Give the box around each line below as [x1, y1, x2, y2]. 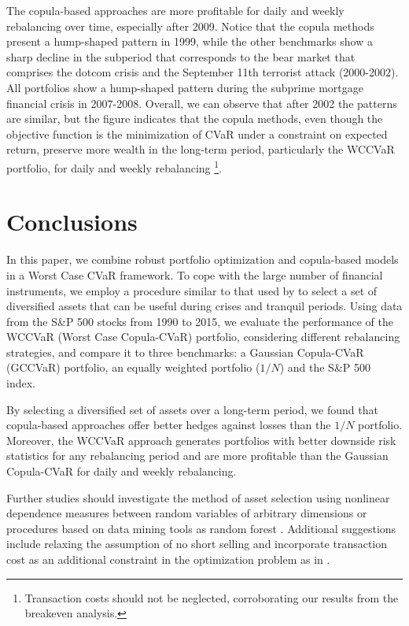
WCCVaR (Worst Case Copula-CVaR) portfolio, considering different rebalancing [6, 328, 400, 345]
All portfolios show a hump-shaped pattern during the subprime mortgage [6, 79, 363, 95]
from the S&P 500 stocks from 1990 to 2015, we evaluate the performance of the [6, 313, 394, 329]
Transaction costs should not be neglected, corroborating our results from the [24, 589, 399, 606]
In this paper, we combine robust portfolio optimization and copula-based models [6, 251, 399, 268]
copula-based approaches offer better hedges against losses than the [6, 417, 331, 433]
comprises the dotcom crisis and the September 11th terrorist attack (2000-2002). [6, 64, 399, 80]
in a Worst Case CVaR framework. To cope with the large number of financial [6, 266, 383, 283]
